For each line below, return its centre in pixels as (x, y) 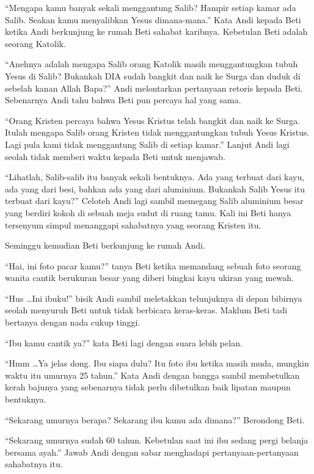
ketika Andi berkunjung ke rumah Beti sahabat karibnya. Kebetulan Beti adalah (156, 31)
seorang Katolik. (36, 43)
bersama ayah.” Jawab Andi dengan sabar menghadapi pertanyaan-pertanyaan (152, 452)
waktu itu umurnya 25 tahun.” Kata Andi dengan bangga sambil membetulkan (152, 375)
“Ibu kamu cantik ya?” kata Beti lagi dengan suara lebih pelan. (124, 342)
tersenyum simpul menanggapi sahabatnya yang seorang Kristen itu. (133, 224)
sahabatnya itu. (34, 464)
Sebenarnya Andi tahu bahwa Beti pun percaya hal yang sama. (123, 100)
